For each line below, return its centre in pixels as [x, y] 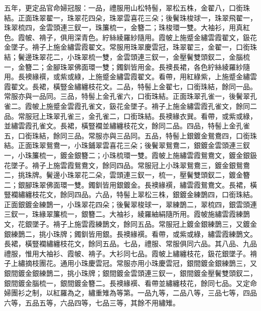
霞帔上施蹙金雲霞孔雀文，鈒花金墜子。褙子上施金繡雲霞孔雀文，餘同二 [141, 106]
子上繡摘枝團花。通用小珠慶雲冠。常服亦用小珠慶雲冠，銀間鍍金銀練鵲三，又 [130, 263]
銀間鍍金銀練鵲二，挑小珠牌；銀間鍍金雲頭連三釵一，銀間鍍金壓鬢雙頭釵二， [130, 273]
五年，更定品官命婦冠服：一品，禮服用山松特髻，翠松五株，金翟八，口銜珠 [127, 8]
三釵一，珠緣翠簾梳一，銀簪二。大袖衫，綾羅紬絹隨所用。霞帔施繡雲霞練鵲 [127, 214]
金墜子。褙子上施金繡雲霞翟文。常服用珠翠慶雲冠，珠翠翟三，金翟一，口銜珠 [130, 47]
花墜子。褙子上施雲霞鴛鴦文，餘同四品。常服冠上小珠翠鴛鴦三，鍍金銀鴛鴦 [127, 165]
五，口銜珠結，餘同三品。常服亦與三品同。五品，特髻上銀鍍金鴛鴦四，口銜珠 [130, 135]
